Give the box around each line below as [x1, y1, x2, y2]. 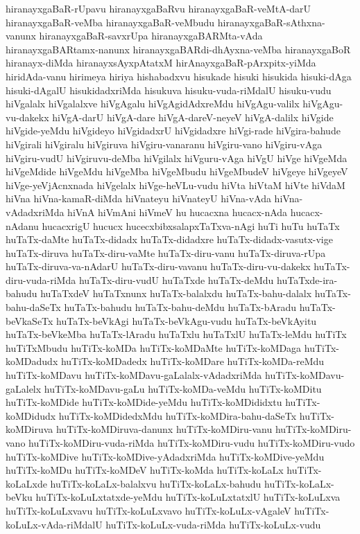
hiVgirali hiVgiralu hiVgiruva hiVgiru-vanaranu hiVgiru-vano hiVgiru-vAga [6, 136, 323, 151]
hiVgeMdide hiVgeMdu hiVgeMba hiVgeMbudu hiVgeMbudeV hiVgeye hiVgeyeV [6, 164, 348, 179]
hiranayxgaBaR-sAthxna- [217, 15, 325, 29]
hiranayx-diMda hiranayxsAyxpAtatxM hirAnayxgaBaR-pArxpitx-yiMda [6, 55, 316, 70]
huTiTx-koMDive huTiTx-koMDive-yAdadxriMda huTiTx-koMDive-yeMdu [6, 449, 325, 463]
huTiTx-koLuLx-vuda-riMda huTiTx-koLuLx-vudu [105, 517, 321, 531]
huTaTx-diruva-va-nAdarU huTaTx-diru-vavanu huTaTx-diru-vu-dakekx [6, 259, 311, 274]
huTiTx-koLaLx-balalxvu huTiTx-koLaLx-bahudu [50, 476, 262, 490]
